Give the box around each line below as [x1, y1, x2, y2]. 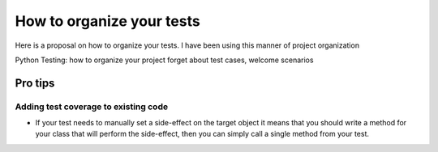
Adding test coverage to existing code [15, 101, 169, 112]
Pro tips [15, 76, 55, 90]
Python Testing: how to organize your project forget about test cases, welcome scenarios [15, 55, 314, 65]
